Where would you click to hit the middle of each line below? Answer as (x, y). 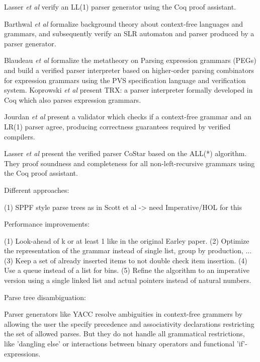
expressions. (22, 353)
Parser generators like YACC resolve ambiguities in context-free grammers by (123, 314)
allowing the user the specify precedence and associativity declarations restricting (129, 323)
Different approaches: (37, 190)
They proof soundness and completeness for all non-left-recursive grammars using (129, 163)
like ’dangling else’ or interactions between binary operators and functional (119, 344)
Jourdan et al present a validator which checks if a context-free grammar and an (128, 117)
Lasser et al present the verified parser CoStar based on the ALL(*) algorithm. (125, 153)
